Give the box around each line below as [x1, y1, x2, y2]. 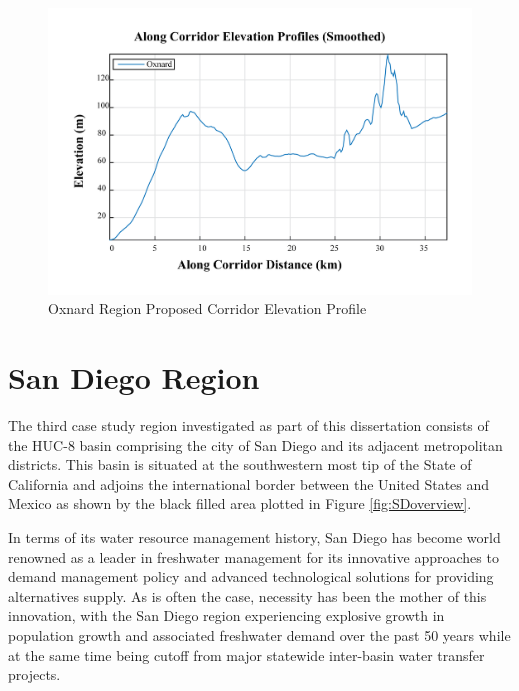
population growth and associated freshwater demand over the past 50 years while [8, 625, 511, 646]
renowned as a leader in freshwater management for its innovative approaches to [8, 546, 499, 567]
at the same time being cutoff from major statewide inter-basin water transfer [8, 644, 485, 665]
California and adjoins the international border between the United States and [8, 473, 490, 494]
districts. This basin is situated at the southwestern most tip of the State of [8, 454, 472, 475]
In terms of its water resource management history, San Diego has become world [8, 527, 501, 548]
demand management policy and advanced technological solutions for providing [8, 566, 494, 587]
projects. [8, 664, 61, 685]
